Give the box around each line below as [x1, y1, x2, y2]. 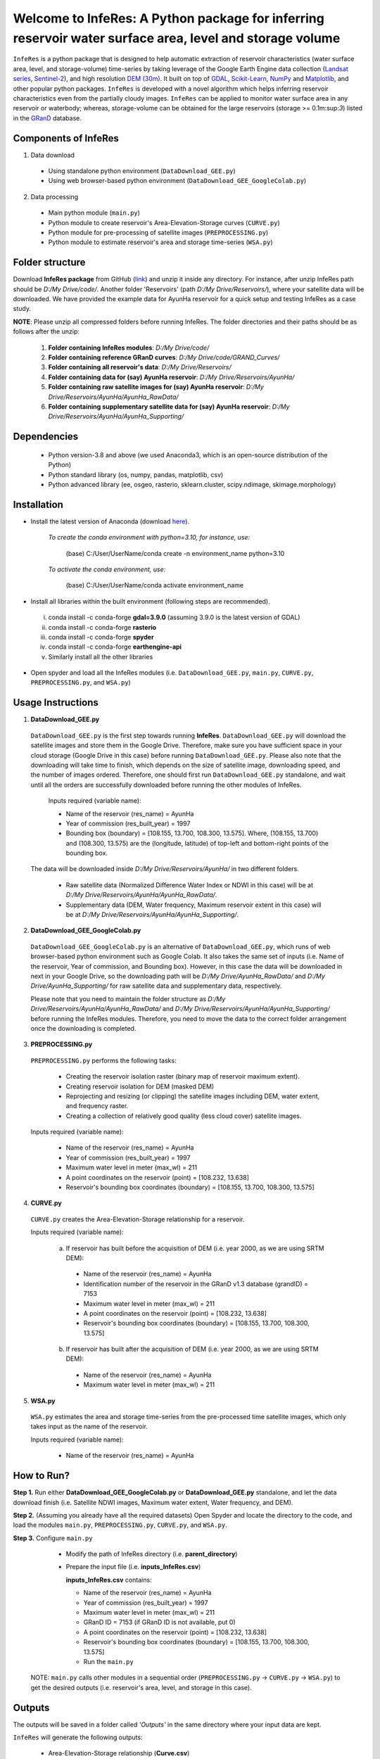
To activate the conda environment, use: [48, 565, 166, 573]
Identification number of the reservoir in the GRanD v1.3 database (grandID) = [83, 1279, 309, 1288]
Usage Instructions [13, 697, 99, 709]
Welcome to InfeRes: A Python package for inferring [13, 11, 325, 26]
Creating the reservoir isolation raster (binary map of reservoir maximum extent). [65, 1072, 300, 1081]
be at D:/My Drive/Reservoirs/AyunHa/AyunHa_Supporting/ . [65, 910, 239, 919]
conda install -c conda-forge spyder [48, 633, 154, 641]
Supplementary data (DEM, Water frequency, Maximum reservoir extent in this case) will [65, 901, 322, 909]
